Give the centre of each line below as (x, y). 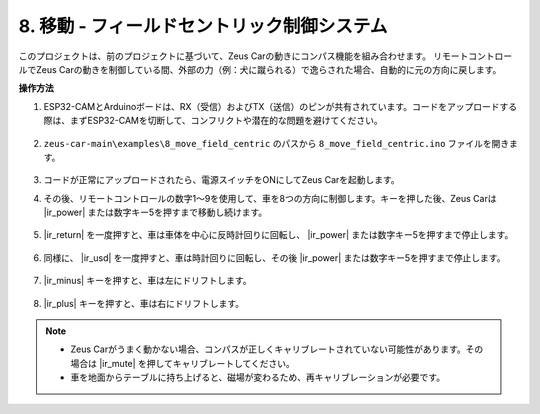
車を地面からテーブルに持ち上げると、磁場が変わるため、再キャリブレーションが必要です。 (257, 377)
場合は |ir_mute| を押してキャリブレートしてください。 (182, 363)
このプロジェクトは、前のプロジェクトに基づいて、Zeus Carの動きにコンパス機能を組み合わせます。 (225, 56)
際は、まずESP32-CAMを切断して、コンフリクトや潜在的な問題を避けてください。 (213, 121)
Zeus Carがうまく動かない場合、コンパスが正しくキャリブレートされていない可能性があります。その (277, 349)
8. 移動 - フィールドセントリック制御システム (203, 26)
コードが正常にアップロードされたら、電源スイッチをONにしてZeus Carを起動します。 (221, 180)
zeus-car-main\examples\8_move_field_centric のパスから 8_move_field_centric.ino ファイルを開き (276, 143)
